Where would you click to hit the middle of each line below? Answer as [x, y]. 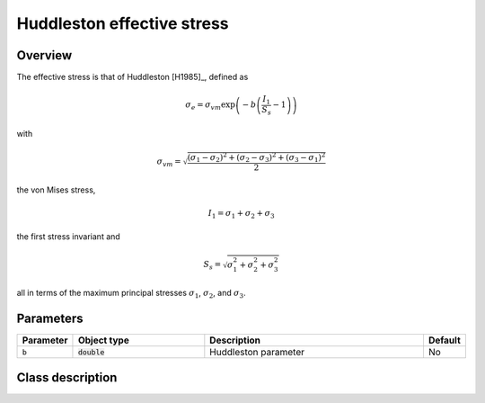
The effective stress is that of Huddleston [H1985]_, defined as [132, 77]
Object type [103, 340]
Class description [67, 377]
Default [445, 340]
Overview [44, 55]
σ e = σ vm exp [210, 106]
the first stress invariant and [68, 237]
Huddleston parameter [257, 353]
